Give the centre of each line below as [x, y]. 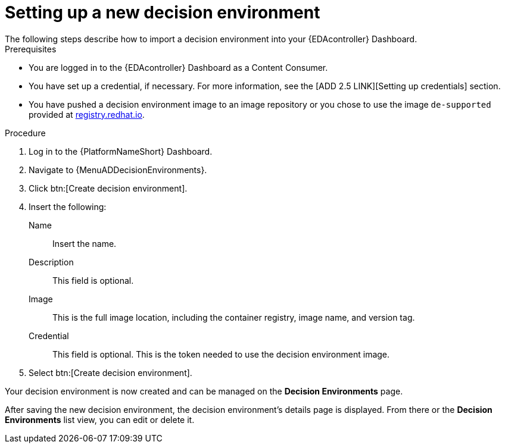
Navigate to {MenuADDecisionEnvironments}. [118, 170]
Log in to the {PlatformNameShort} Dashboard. [121, 151]
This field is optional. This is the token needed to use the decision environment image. [221, 354]
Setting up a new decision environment [163, 12]
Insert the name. [85, 243]
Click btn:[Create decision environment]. [108, 188]
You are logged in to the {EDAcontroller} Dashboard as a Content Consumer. [178, 67]
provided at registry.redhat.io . [87, 114]
